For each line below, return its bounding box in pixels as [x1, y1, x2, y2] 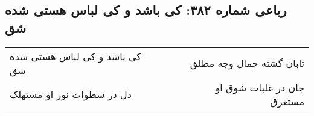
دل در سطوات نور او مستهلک [10, 87, 132, 102]
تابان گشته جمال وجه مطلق [190, 56, 304, 70]
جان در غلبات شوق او [215, 80, 304, 94]
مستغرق [270, 94, 304, 108]
